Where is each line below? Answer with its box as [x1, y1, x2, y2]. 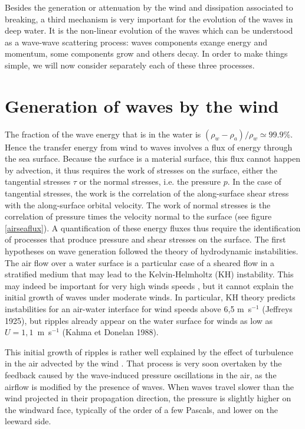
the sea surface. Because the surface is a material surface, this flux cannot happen [5, 152, 300, 165]
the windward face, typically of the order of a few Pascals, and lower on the [5, 403, 278, 415]
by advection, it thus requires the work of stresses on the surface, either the [5, 163, 277, 176]
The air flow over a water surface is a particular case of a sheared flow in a [5, 256, 275, 268]
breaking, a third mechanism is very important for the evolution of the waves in [5, 12, 293, 25]
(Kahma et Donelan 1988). [62, 326, 159, 338]
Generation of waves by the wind [5, 93, 279, 117]
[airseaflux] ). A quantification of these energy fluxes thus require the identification [5, 221, 301, 234]
